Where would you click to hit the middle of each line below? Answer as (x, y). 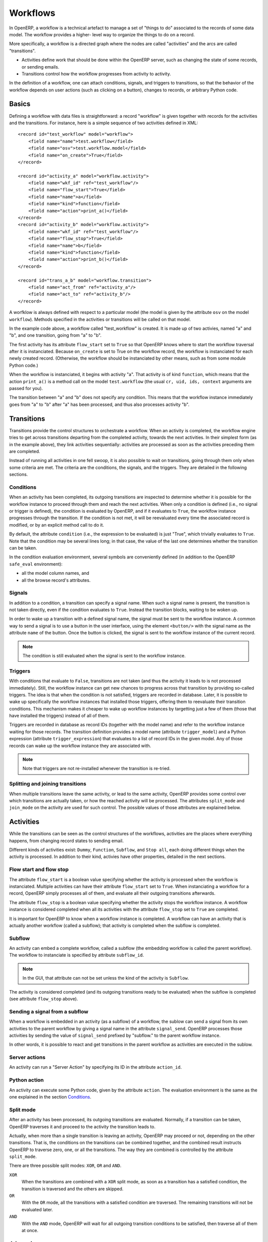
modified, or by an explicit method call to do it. (57, 525)
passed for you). (26, 388)
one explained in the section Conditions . (50, 1097)
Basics (20, 104)
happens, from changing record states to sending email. (67, 841)
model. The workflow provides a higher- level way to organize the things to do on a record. (102, 34)
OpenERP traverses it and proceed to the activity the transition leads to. (82, 1126)
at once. (30, 1230)
